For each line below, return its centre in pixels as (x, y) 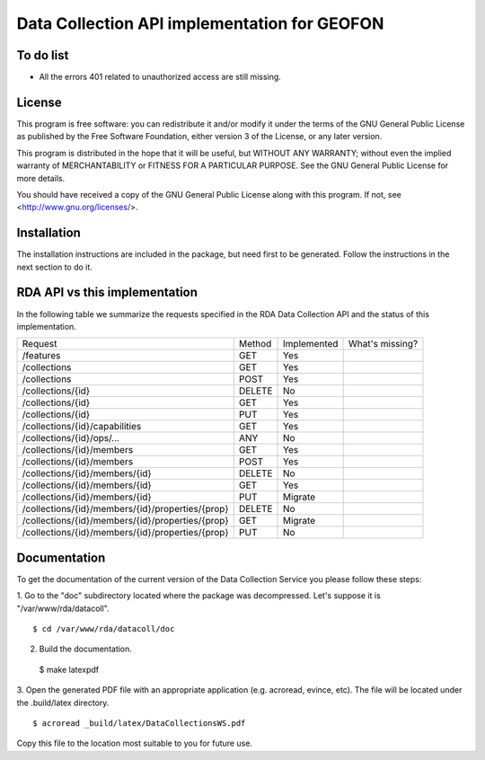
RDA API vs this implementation (107, 292)
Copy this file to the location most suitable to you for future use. (135, 743)
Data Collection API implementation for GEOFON (200, 23)
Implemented (311, 344)
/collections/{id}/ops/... (71, 438)
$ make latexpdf (69, 669)
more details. (41, 178)
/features (41, 356)
